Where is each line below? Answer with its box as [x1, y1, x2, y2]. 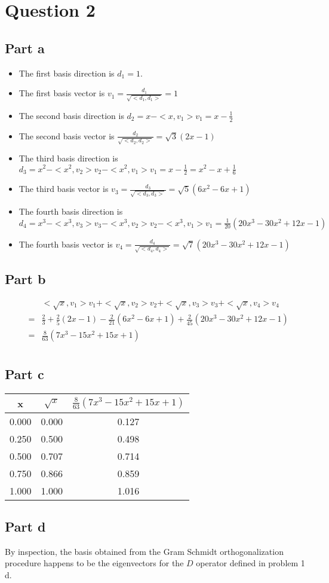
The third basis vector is [19, 182, 109, 195]
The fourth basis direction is [19, 205, 123, 218]
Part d [5, 517, 46, 536]
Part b [5, 269, 46, 288]
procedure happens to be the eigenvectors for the [5, 557, 184, 569]
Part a [5, 38, 45, 57]
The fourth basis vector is [19, 237, 113, 250]
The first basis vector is [19, 87, 105, 99]
